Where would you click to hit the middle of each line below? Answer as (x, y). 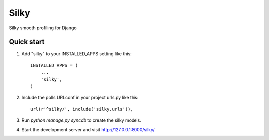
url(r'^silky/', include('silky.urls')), (82, 109)
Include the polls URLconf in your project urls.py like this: (80, 98)
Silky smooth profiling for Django (43, 28)
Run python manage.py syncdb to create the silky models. (81, 120)
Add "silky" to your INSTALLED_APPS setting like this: (76, 54)
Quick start (27, 42)
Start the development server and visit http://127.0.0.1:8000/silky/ (88, 129)
